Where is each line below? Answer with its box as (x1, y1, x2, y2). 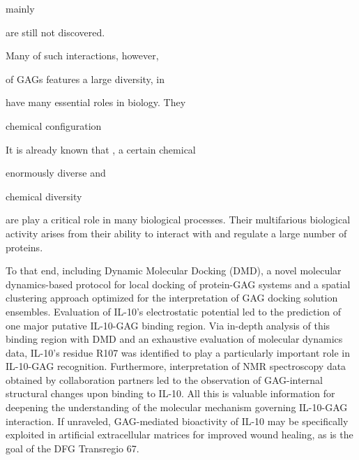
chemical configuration (6, 118, 102, 133)
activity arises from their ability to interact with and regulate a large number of (6, 225, 347, 240)
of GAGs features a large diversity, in (6, 71, 165, 86)
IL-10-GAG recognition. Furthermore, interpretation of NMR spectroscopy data (6, 359, 346, 373)
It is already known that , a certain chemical (6, 142, 196, 156)
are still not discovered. (6, 24, 105, 39)
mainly (6, 1, 35, 15)
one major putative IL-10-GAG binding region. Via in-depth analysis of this (6, 318, 330, 332)
